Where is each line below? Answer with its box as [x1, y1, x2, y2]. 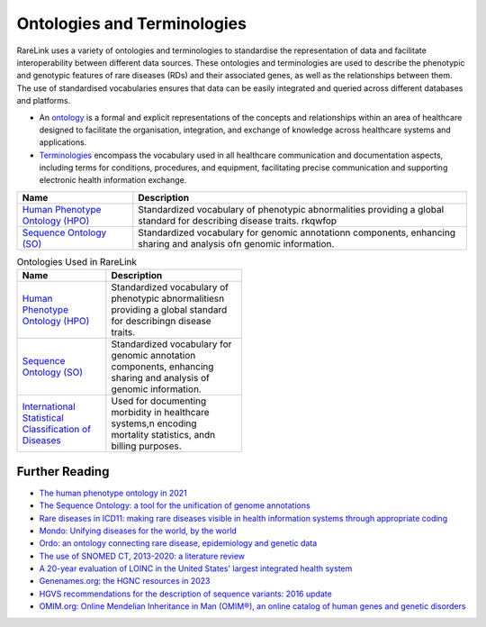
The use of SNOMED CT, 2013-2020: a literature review [39, 550, 246, 561]
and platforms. [16, 95, 71, 106]
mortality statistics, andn [111, 429, 216, 441]
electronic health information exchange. [39, 175, 187, 186]
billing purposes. [111, 440, 182, 452]
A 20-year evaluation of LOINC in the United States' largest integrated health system [39, 563, 353, 574]
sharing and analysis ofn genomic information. [138, 237, 335, 250]
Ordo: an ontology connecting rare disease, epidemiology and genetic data [39, 538, 318, 549]
